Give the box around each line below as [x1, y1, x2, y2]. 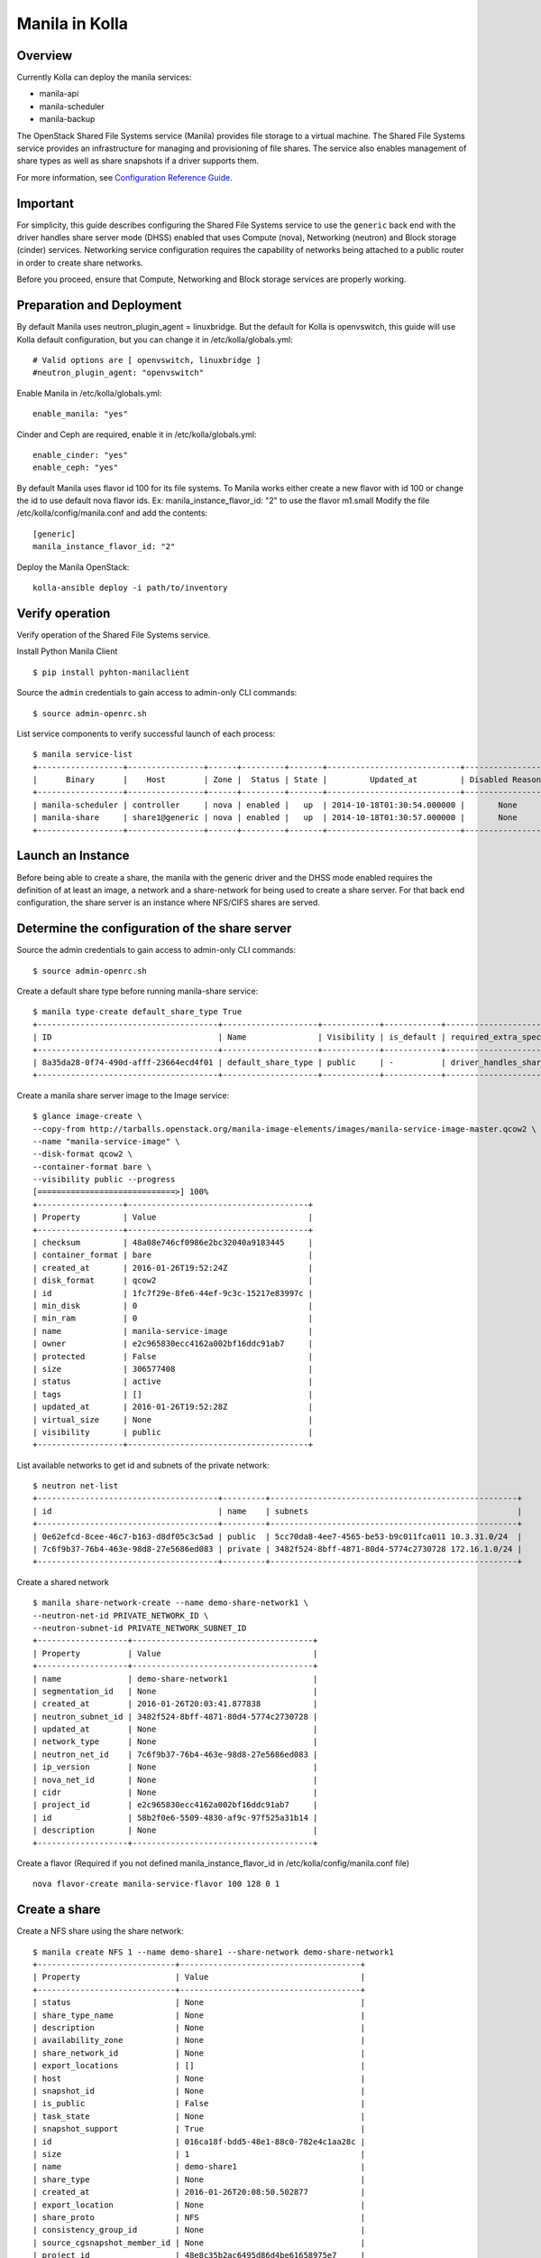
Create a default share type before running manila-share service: [16, 985, 259, 996]
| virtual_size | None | [32, 1414, 314, 1424]
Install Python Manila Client [16, 646, 118, 657]
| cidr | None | [32, 1787, 318, 1797]
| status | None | [32, 1997, 366, 2008]
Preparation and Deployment [16, 298, 182, 313]
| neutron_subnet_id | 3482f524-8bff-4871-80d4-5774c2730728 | [32, 1712, 318, 1721]
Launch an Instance [16, 848, 130, 863]
